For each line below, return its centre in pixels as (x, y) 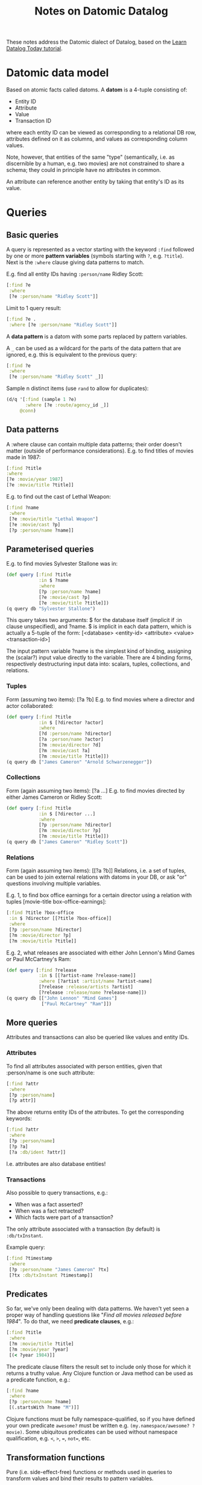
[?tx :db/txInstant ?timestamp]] (51, 1275)
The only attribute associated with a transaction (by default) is (84, 1229)
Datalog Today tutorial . (34, 48)
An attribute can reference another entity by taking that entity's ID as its (95, 182)
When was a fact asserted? (49, 1204)
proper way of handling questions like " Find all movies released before (94, 1315)
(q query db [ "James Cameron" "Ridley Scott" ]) (67, 842)
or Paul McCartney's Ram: (39, 959)
